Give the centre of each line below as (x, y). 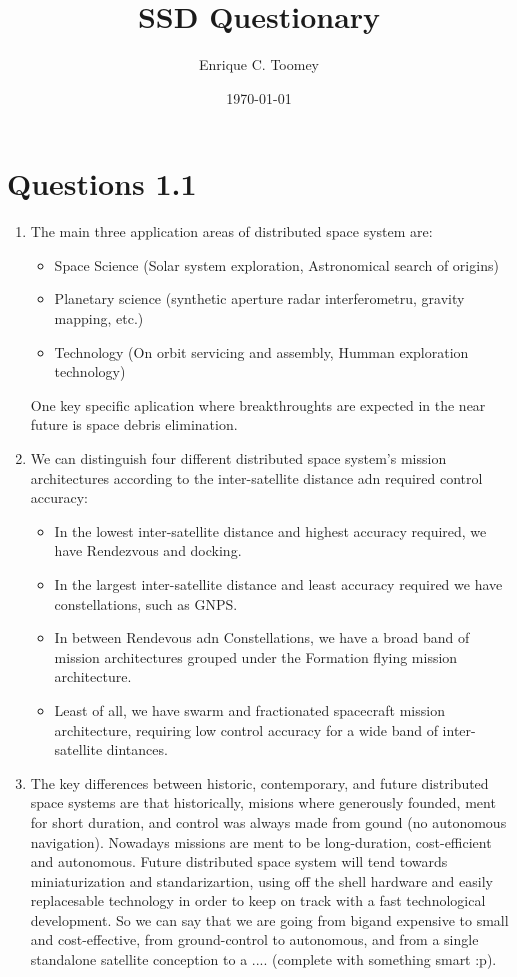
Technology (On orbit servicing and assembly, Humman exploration (261, 351)
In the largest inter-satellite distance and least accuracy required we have (278, 583)
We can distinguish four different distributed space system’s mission (238, 458)
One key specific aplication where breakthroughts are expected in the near (258, 404)
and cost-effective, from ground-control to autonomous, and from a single (254, 939)
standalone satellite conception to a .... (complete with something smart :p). (263, 959)
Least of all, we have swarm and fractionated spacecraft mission (249, 709)
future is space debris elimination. (134, 424)
